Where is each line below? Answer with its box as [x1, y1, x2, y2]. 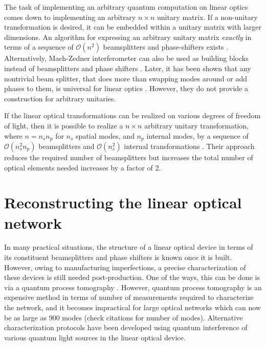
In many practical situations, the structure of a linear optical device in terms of [4, 242, 253, 252]
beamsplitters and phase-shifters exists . [103, 41, 229, 52]
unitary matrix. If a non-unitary [157, 11, 258, 22]
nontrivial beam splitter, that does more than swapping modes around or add [4, 73, 247, 83]
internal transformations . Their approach [124, 140, 255, 151]
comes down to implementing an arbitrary [4, 11, 136, 22]
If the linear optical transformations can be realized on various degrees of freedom [4, 110, 261, 121]
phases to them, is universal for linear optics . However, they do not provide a [4, 83, 248, 94]
